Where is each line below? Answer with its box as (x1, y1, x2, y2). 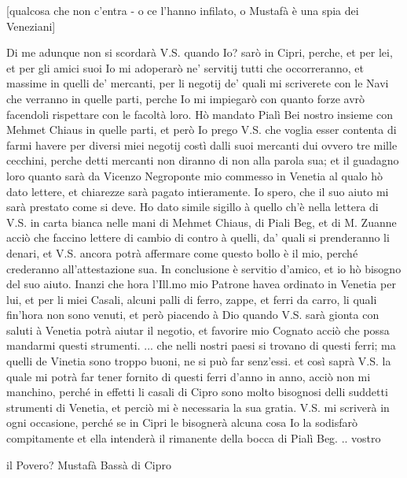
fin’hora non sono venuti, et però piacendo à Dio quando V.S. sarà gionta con (6, 306, 379, 323)
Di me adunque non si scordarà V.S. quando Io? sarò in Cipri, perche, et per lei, (6, 44, 393, 61)
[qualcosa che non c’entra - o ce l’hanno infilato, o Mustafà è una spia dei (6, 2, 359, 18)
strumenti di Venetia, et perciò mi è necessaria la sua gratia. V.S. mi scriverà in (6, 398, 390, 415)
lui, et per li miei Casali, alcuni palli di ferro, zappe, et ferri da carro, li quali (6, 291, 377, 307)
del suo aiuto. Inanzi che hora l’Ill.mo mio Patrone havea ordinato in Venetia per (6, 276, 396, 292)
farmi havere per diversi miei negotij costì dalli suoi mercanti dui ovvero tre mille (6, 136, 398, 153)
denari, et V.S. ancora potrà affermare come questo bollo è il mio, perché (6, 244, 358, 261)
